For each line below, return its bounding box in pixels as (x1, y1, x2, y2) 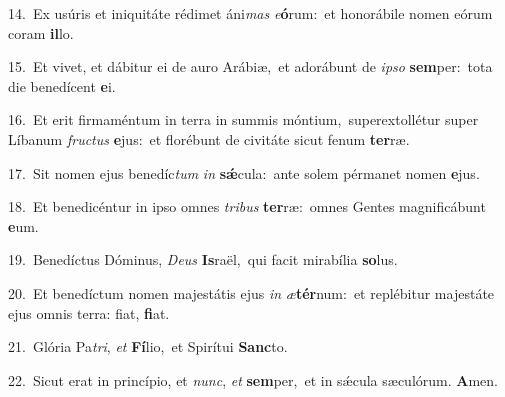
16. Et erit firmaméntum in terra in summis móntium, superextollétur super (8, 109, 479, 130)
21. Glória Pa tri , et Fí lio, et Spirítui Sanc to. (8, 336, 288, 357)
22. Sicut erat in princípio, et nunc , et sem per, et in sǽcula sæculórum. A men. (8, 369, 498, 390)
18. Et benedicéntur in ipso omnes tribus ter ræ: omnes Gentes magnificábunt (8, 196, 486, 217)
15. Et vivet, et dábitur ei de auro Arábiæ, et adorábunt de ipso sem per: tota (8, 56, 493, 77)
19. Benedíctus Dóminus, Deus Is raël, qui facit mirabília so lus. (8, 249, 398, 270)
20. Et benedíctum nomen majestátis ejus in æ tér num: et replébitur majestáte (8, 282, 495, 303)
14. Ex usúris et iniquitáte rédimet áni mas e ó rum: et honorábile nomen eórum (8, 3, 493, 23)
